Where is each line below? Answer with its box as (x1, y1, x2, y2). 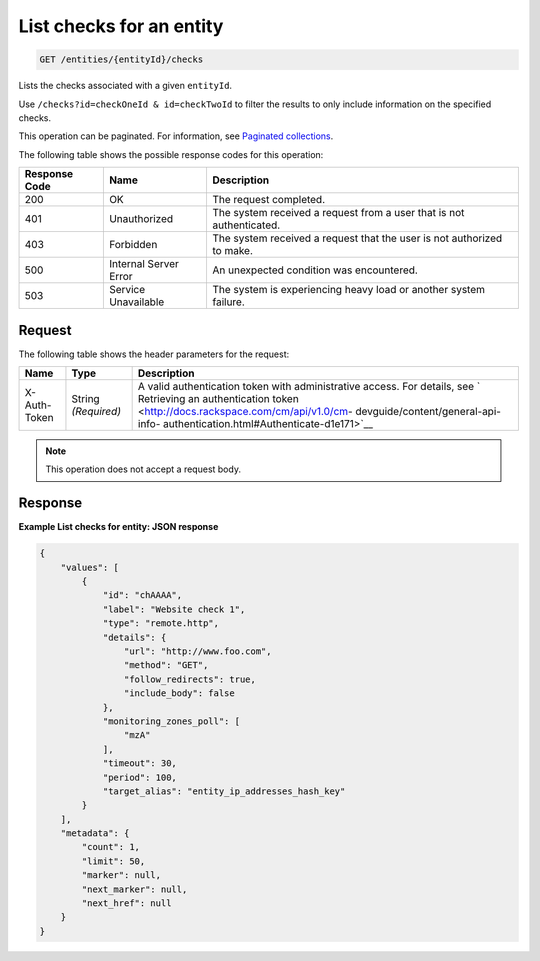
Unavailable (108, 295, 165, 309)
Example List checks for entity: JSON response (18, 521, 219, 533)
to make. (211, 244, 254, 258)
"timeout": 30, (102, 758, 177, 769)
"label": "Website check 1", (102, 603, 246, 615)
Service (108, 283, 146, 297)
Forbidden (108, 238, 158, 252)
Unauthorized (108, 212, 174, 226)
